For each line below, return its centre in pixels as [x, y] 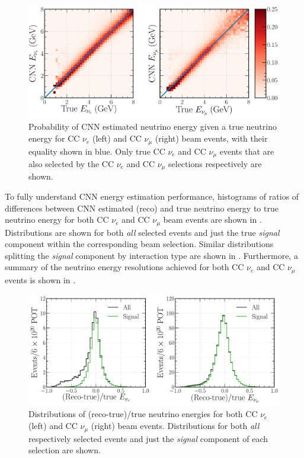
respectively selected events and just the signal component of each [148, 438]
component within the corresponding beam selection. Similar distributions [139, 244]
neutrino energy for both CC [57, 220]
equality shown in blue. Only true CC [97, 151]
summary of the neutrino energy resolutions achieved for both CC [124, 267]
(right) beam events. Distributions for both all [175, 426]
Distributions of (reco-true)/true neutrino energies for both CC [143, 414]
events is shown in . [40, 279]
